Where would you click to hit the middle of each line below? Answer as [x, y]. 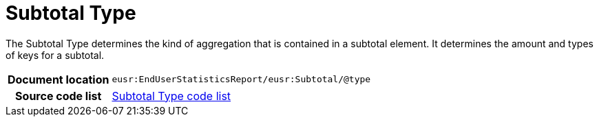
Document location [59, 79]
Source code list [59, 96]
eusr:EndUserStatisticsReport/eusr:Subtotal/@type [241, 80]
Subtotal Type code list [171, 96]
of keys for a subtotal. [55, 55]
